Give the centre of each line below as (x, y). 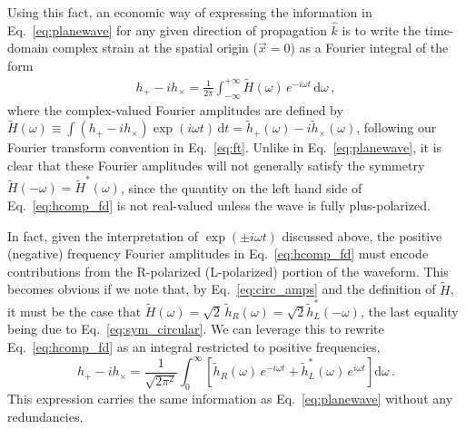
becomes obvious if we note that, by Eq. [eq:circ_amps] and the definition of (222, 289)
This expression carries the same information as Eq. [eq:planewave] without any (230, 398)
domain (28, 48)
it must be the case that (74, 311)
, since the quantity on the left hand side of (241, 187)
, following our (397, 127)
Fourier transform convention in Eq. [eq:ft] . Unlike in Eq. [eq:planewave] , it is (225, 147)
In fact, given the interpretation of (103, 235)
